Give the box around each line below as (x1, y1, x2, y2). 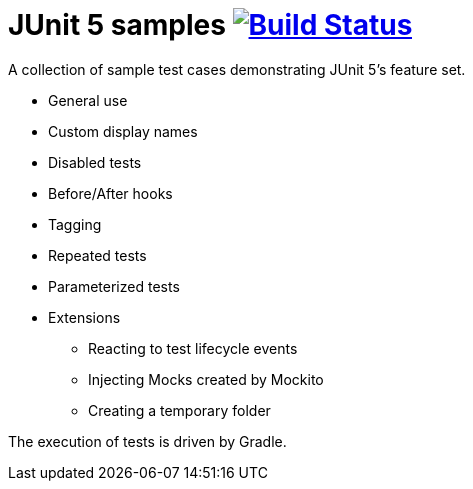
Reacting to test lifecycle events (88, 339, 298, 357)
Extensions (48, 308, 121, 326)
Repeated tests (48, 246, 147, 264)
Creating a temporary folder (88, 401, 271, 419)
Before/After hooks (48, 184, 173, 202)
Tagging (48, 215, 102, 233)
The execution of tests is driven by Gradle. (8, 432, 287, 450)
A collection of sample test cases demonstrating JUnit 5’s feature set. (8, 60, 466, 78)
